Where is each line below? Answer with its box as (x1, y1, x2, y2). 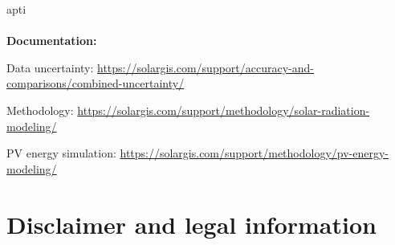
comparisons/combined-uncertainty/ (6, 75, 185, 92)
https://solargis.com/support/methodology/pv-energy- (120, 145, 389, 161)
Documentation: (6, 32, 97, 49)
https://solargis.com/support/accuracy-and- (97, 59, 314, 76)
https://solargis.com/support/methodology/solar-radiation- (77, 101, 370, 118)
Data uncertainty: (6, 59, 94, 76)
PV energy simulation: (6, 145, 116, 161)
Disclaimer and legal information (6, 207, 377, 240)
